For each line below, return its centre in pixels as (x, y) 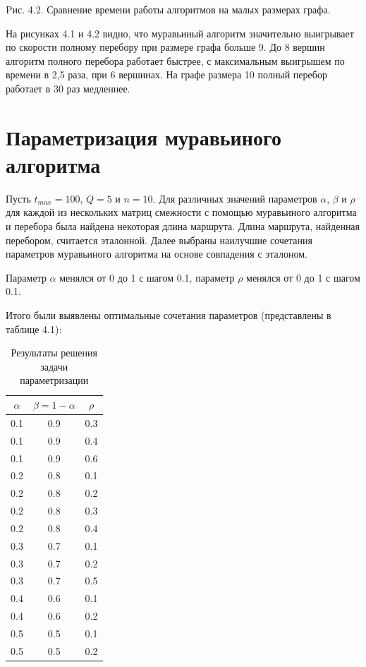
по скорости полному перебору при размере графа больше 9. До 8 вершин (165, 47)
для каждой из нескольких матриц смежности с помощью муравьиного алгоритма (181, 212)
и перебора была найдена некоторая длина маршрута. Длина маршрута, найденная (183, 226)
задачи (54, 366)
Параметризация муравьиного (144, 137)
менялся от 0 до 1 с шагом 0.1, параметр (147, 277)
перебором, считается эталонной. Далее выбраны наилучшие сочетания (159, 240)
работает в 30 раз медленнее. (68, 88)
